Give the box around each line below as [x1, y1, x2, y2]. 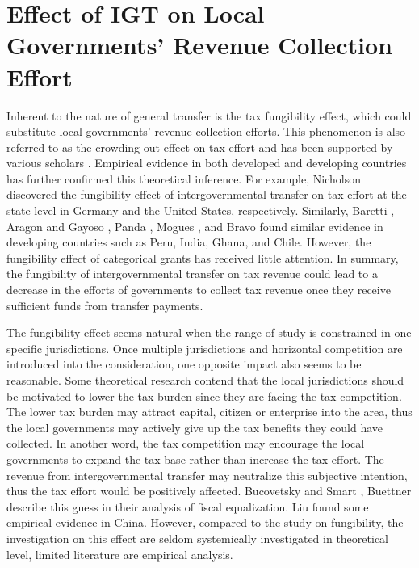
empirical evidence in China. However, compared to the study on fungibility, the [6, 514, 404, 531]
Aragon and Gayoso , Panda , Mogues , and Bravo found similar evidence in [6, 217, 383, 234]
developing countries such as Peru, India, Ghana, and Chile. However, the [6, 234, 371, 250]
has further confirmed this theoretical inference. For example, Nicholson [6, 170, 361, 187]
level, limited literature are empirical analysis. [6, 545, 233, 562]
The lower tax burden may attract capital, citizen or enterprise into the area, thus [6, 403, 413, 420]
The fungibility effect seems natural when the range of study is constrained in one [6, 324, 412, 341]
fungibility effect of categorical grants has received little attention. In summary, [6, 249, 399, 266]
